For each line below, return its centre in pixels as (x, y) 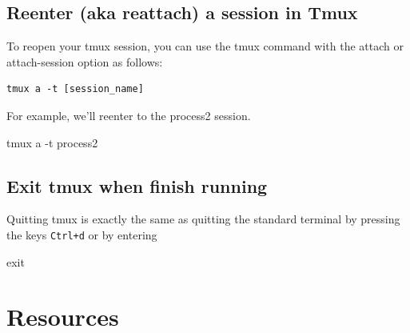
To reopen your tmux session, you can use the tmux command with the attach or (205, 46)
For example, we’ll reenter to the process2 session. (129, 115)
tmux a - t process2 (52, 142)
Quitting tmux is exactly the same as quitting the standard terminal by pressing (203, 219)
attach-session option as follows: (85, 61)
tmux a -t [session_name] (75, 89)
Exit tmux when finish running (137, 185)
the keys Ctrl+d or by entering (82, 234)
